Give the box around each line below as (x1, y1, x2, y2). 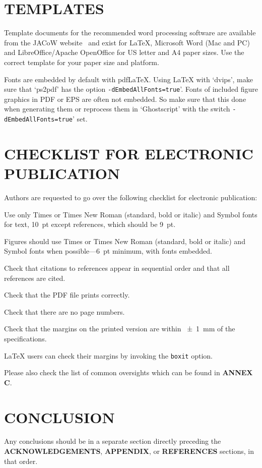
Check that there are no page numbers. (4, 306, 125, 317)
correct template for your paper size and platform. (4, 56, 159, 67)
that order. (4, 455, 38, 466)
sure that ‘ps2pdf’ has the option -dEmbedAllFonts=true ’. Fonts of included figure (4, 84, 258, 94)
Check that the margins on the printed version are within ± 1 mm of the (4, 323, 235, 334)
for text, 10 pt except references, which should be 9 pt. (4, 219, 176, 229)
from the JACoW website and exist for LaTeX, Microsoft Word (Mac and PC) (4, 37, 250, 47)
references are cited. (4, 272, 65, 283)
